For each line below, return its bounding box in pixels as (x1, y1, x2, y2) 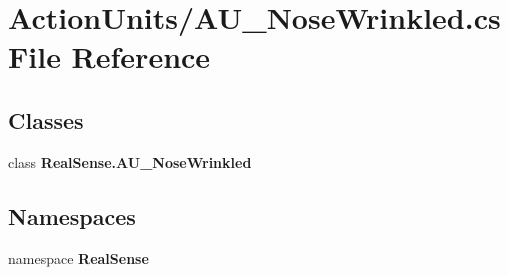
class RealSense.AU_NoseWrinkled (8, 151, 252, 172)
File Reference (8, 36, 211, 77)
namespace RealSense (8, 247, 149, 268)
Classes (8, 104, 84, 135)
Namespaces (8, 200, 136, 231)
